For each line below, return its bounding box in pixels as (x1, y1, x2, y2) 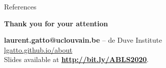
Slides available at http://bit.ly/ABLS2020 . (4, 54, 149, 65)
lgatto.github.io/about (4, 44, 73, 55)
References (4, 1, 37, 11)
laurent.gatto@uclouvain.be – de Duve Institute (4, 35, 162, 45)
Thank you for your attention (4, 18, 108, 28)
